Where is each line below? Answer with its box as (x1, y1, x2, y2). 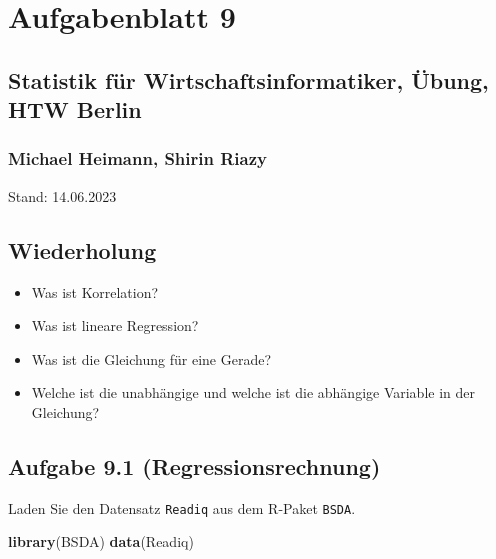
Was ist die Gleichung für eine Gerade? (31, 348, 271, 369)
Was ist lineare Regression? (31, 315, 199, 336)
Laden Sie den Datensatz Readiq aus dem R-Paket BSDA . (8, 497, 356, 518)
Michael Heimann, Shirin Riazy (8, 146, 267, 171)
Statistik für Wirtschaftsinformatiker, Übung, (8, 64, 489, 95)
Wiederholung (8, 234, 157, 265)
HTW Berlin (8, 94, 142, 125)
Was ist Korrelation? (31, 281, 159, 302)
